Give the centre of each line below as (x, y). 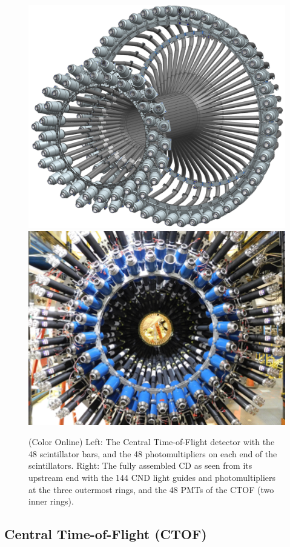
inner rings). (51, 501)
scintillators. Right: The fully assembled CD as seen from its (140, 465)
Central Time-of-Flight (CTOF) (106, 534)
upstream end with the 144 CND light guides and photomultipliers (152, 477)
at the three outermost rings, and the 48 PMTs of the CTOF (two (151, 489)
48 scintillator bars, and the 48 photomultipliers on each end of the (153, 453)
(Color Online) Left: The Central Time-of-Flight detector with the (152, 442)
